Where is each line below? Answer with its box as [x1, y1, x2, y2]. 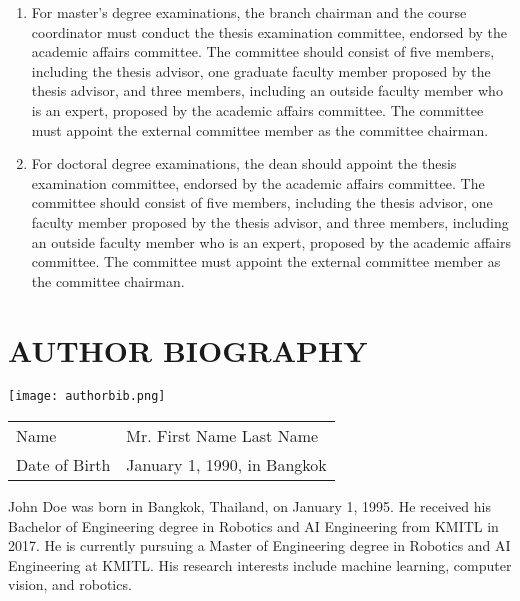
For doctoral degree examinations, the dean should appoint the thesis [31, 153, 457, 174]
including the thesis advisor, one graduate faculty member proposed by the [31, 60, 491, 81]
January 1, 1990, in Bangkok [126, 453, 327, 477]
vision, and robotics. [8, 574, 132, 595]
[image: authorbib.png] [8, 389, 166, 404]
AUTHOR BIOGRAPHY [8, 329, 368, 370]
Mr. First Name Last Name [126, 424, 319, 448]
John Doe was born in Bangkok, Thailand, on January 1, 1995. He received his [8, 496, 491, 517]
